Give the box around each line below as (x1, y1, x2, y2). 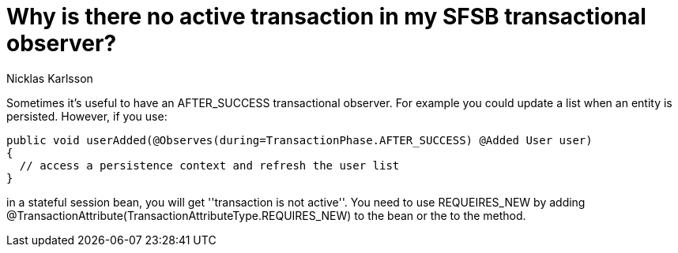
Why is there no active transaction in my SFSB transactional (6, 3, 646, 30)
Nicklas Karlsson (6, 71, 93, 85)
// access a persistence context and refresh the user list (19, 158, 400, 172)
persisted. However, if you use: (6, 109, 168, 123)
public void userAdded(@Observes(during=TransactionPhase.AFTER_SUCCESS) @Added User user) (6, 133, 593, 147)
